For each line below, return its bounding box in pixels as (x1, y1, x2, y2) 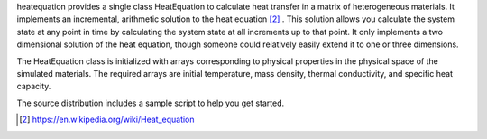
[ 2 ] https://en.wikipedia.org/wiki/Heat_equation (19, 114, 195, 125)
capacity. (16, 81, 51, 92)
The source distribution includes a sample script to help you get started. (16, 97, 284, 108)
